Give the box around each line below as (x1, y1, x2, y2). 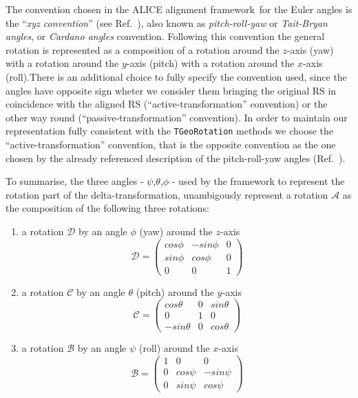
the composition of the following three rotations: (6, 201, 209, 215)
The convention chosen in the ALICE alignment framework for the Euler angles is (6, 2, 352, 16)
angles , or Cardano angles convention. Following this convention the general (6, 29, 325, 43)
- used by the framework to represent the (171, 174, 345, 188)
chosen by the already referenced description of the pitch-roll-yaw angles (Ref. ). (6, 150, 346, 165)
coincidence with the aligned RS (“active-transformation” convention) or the (6, 97, 328, 111)
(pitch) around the (136, 284, 214, 299)
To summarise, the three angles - (6, 174, 144, 188)
